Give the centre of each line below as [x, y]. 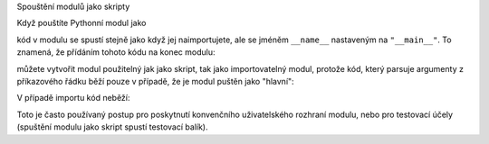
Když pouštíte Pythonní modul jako [81, 23]
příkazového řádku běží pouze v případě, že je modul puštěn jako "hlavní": [155, 81]
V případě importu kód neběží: [73, 98]
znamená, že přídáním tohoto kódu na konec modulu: [116, 52]
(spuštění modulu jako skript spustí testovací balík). [112, 127]
